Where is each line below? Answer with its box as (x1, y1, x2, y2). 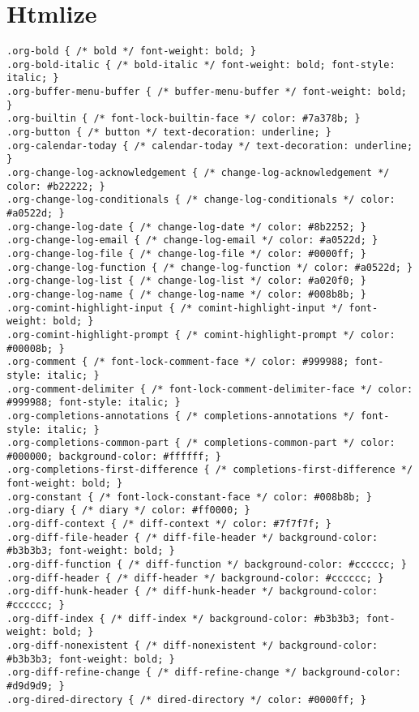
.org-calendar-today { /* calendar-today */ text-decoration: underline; (6, 139, 413, 152)
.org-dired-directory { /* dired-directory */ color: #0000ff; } (6, 693, 366, 706)
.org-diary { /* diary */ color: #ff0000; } (6, 504, 250, 517)
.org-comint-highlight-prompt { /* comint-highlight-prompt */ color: (6, 328, 395, 341)
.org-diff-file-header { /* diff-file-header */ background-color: (6, 531, 378, 543)
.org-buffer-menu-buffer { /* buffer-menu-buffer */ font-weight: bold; (6, 86, 407, 98)
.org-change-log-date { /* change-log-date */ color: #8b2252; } (6, 221, 366, 233)
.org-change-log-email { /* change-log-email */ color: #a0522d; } (6, 234, 378, 247)
